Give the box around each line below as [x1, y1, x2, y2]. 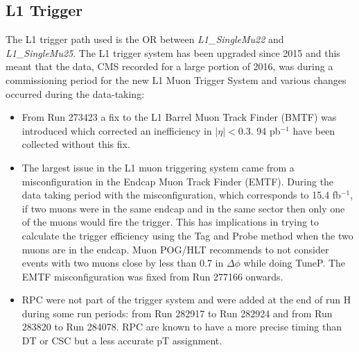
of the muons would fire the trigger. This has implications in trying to [21, 215, 319, 229]
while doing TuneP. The [243, 255, 346, 270]
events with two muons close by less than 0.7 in [21, 255, 224, 270]
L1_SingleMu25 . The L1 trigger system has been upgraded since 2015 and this [6, 45, 340, 60]
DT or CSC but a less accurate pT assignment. [21, 333, 222, 348]
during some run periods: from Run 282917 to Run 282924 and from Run [21, 305, 333, 320]
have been [292, 123, 335, 137]
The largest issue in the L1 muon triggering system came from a [21, 160, 295, 174]
